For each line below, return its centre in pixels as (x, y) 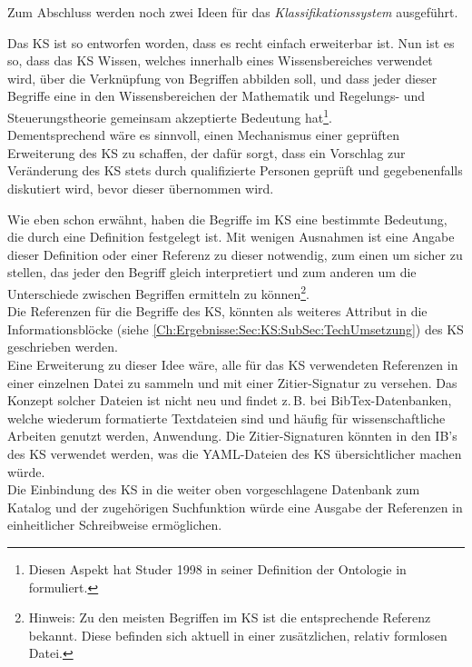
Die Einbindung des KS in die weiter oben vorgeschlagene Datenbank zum (214, 489)
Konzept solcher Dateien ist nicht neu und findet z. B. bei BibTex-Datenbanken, (230, 400)
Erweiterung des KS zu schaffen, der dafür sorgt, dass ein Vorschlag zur (206, 152)
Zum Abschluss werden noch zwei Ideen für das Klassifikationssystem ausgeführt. (233, 12)
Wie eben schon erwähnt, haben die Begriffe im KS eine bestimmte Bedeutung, (227, 219)
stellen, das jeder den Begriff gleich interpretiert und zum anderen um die (212, 272)
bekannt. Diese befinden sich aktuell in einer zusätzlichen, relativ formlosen (238, 635)
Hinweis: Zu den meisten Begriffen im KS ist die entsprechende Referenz (230, 617)
